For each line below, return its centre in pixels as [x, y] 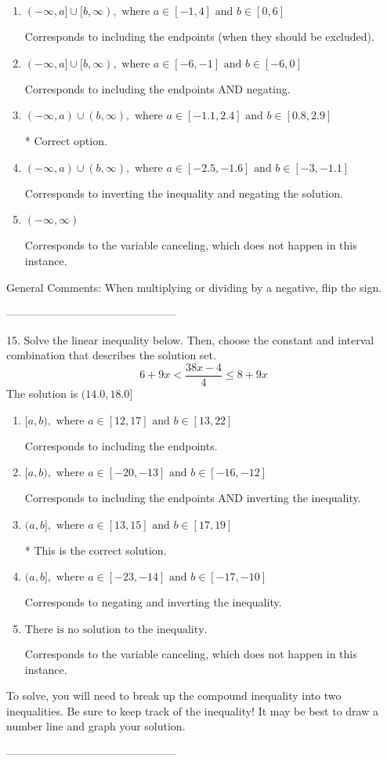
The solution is [42, 393]
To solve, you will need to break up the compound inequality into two [174, 695]
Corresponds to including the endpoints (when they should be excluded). [199, 36]
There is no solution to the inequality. [116, 630]
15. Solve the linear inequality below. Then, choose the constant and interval [190, 339]
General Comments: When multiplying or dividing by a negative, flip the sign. [194, 287]
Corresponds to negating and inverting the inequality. [153, 602]
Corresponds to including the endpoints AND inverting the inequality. [193, 498]
